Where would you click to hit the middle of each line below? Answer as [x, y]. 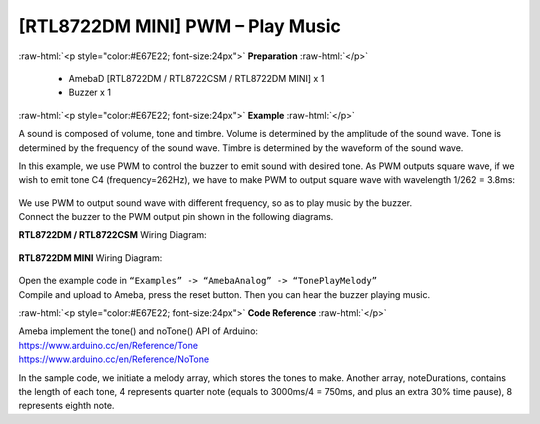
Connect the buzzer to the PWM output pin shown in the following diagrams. [176, 217]
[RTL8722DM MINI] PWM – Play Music [180, 26]
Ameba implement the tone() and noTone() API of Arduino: [138, 331]
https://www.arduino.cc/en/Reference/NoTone [114, 359]
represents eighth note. [66, 406]
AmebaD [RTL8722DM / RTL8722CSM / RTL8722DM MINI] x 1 [196, 78]
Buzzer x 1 [90, 92]
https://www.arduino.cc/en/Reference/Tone [108, 345]
